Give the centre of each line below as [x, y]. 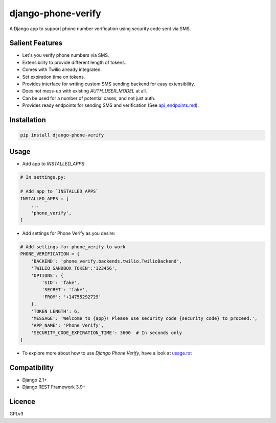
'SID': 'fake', [61, 283]
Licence [22, 402]
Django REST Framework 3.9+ [54, 387]
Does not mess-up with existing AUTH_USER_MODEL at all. [85, 91]
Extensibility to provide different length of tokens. [74, 62]
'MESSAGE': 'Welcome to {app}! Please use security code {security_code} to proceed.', [144, 318]
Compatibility [31, 368]
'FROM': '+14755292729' [72, 297]
